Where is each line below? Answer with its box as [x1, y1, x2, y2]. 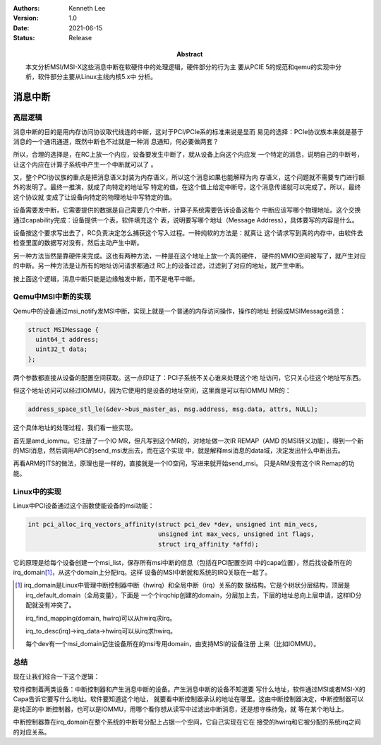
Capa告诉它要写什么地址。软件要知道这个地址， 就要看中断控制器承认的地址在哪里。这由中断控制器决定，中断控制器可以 [13, 695, 364, 703]
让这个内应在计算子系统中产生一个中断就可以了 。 [13, 160, 157, 169]
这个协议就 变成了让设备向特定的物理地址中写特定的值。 [13, 193, 176, 201]
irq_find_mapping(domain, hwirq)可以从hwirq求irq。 [25, 614, 176, 622]
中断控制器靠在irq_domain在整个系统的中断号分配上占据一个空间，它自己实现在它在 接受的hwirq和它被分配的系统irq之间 [13, 717, 361, 727]
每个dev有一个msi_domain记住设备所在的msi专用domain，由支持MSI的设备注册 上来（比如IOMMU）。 [25, 640, 320, 648]
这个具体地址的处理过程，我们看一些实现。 [13, 424, 137, 432]
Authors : [13, 4, 40, 12]
